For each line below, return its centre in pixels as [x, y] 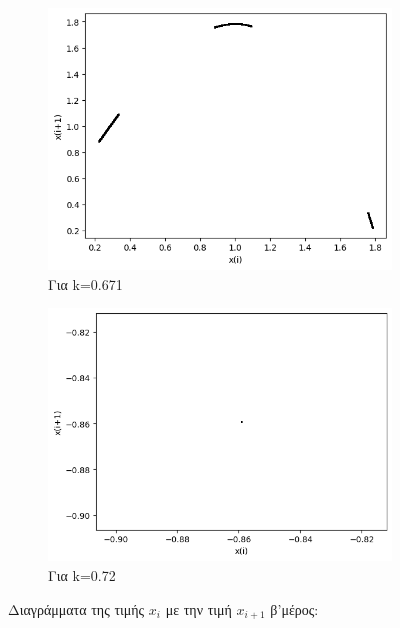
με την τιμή [198, 608]
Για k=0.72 [82, 575]
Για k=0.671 [85, 283]
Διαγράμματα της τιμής [76, 608]
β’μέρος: [294, 608]
